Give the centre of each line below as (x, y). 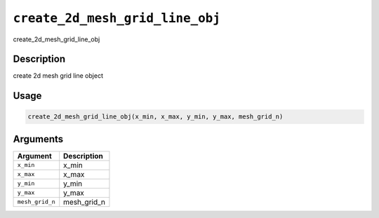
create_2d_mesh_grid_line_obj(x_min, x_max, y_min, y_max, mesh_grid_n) (155, 117)
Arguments (38, 139)
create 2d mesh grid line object (58, 76)
